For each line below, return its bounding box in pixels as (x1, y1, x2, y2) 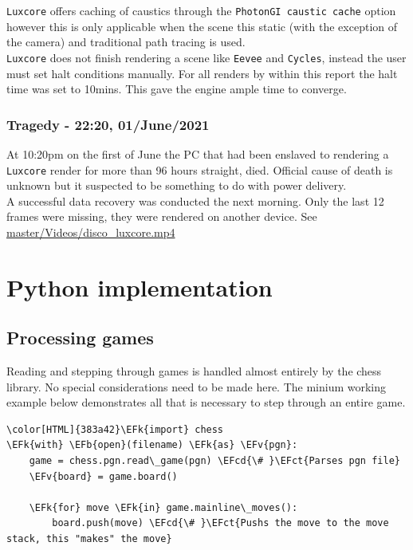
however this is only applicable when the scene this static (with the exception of (6, 18, 397, 34)
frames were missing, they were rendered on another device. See (6, 208, 317, 225)
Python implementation (6, 270, 273, 303)
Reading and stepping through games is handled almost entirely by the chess (6, 363, 382, 379)
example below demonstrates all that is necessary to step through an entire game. (6, 394, 406, 411)
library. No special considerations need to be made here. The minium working (6, 378, 387, 395)
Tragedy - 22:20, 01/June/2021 (6, 114, 210, 134)
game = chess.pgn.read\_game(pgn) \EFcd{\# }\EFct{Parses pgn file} (29, 455, 400, 467)
